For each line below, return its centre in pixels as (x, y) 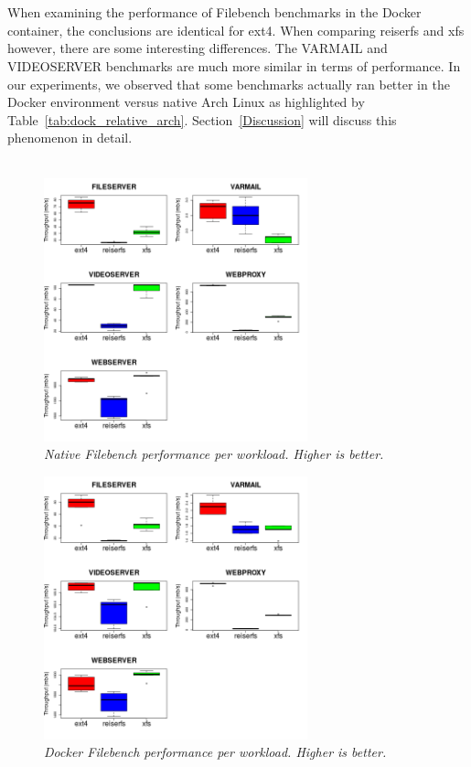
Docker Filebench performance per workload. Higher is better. (215, 752)
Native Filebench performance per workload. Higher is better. (214, 454)
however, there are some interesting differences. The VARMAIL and (198, 48)
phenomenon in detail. (70, 138)
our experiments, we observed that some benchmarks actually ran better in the (229, 84)
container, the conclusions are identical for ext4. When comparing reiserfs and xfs (236, 30)
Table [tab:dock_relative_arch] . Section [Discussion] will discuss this (202, 119)
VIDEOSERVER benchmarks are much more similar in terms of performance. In (234, 65)
